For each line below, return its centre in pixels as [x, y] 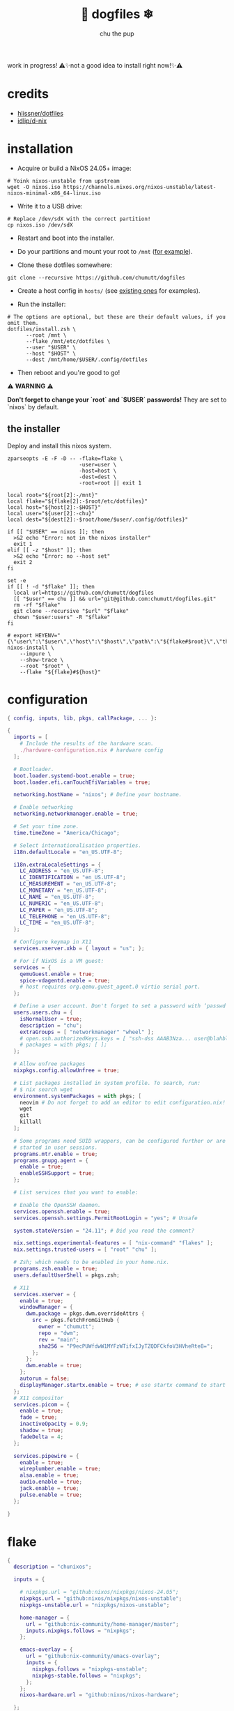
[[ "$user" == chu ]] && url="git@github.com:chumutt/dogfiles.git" [115, 599]
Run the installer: [41, 304]
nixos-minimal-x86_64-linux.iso [54, 193]
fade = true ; [39, 1417]
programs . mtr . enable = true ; [56, 1154]
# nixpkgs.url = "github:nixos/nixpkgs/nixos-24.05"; [99, 1592]
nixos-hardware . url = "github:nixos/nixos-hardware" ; [99, 1695]
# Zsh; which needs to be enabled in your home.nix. [92, 1262]
